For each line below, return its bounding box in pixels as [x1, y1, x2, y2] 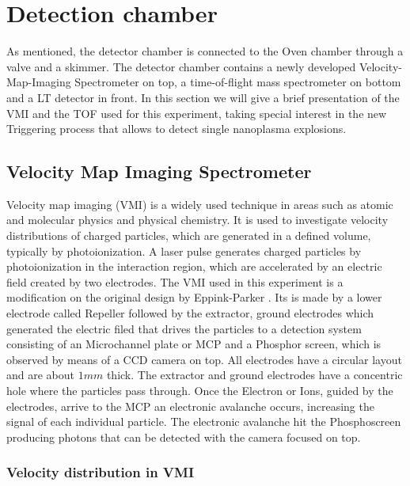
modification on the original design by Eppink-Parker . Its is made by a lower [6, 289, 382, 306]
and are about [6, 366, 75, 383]
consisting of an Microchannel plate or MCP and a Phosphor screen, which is [6, 336, 382, 352]
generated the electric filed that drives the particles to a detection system [6, 320, 362, 336]
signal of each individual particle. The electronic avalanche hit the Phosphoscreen [6, 413, 401, 430]
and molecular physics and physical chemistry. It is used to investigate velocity [6, 211, 389, 228]
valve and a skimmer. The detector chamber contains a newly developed [6, 58, 356, 74]
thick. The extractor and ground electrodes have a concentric [106, 366, 403, 383]
